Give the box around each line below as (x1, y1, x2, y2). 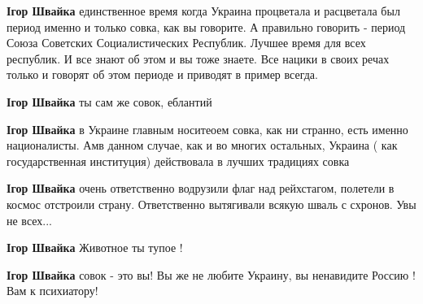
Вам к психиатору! (7, 282, 98, 299)
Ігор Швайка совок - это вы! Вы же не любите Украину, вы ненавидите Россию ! (7, 266, 416, 283)
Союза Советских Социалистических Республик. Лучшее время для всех (7, 34, 366, 51)
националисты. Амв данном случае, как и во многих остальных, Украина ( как (7, 137, 398, 154)
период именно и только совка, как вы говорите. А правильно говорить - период (7, 18, 406, 35)
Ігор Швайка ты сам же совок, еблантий (7, 93, 212, 110)
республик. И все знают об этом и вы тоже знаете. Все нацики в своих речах (7, 50, 390, 67)
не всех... (7, 211, 52, 228)
